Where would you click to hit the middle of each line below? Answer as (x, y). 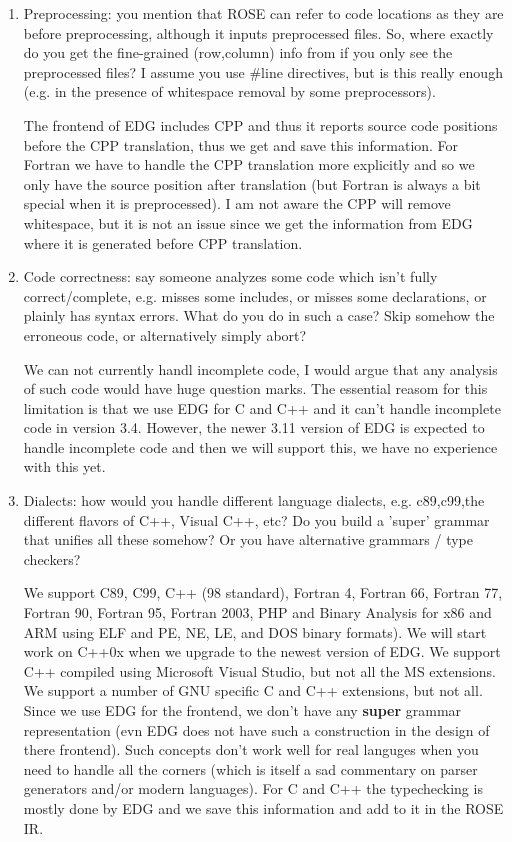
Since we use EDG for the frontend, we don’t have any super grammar (242, 710)
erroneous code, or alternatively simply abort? (165, 334)
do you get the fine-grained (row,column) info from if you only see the (238, 52)
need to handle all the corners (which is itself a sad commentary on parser (250, 768)
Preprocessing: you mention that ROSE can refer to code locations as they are (263, 13)
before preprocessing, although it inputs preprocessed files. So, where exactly (258, 32)
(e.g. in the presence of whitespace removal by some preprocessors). (229, 91)
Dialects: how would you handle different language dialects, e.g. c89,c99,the (254, 500)
